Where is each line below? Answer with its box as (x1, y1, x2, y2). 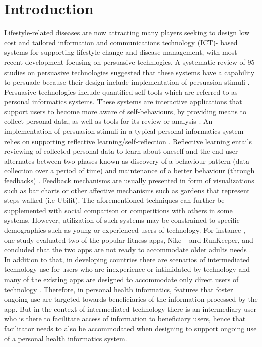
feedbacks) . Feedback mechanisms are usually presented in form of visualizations (4, 175, 254, 186)
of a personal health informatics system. (4, 333, 127, 343)
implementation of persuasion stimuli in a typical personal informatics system (4, 126, 244, 136)
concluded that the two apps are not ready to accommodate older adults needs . (4, 244, 251, 255)
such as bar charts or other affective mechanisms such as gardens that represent (4, 185, 250, 195)
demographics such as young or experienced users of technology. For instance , (4, 225, 245, 235)
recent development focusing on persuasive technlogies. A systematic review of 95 (4, 56, 255, 67)
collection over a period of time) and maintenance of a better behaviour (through (4, 165, 255, 176)
